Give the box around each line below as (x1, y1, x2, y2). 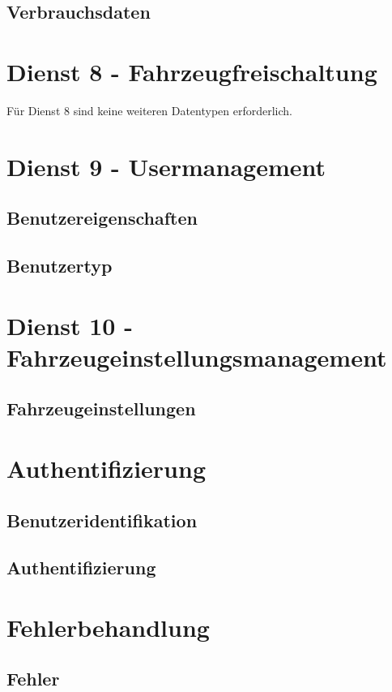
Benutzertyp (6, 253, 113, 278)
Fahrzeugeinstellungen (6, 396, 196, 421)
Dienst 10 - (6, 308, 133, 342)
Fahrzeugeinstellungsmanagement (6, 340, 387, 373)
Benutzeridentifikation (6, 507, 198, 532)
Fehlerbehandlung (6, 610, 210, 643)
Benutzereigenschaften (6, 205, 198, 230)
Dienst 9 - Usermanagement (6, 149, 326, 183)
